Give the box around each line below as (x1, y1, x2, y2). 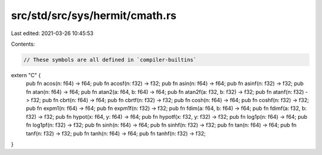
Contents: (11, 40, 35, 48)
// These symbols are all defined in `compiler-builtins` (23, 56, 197, 63)
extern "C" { (11, 71, 41, 78)
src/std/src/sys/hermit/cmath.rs (11, 9, 177, 22)
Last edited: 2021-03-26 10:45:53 (11, 30, 94, 37)
